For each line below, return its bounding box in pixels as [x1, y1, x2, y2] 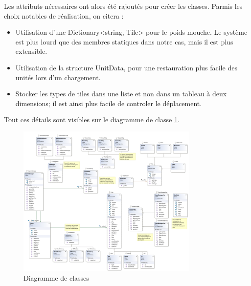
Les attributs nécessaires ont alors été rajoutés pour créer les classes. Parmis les [4, 1, 243, 11]
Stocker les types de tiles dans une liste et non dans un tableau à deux [15, 88, 227, 99]
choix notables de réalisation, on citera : [4, 10, 124, 21]
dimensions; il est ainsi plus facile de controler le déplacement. [15, 98, 202, 108]
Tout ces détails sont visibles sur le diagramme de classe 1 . [4, 114, 180, 125]
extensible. [15, 46, 47, 56]
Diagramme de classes [23, 273, 89, 283]
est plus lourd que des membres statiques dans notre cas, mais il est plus [15, 36, 233, 46]
